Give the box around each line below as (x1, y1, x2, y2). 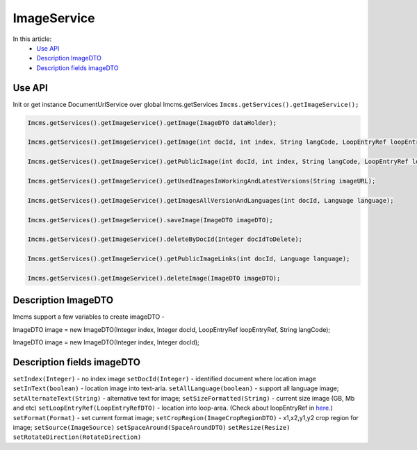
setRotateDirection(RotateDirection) (13, 433, 142, 441)
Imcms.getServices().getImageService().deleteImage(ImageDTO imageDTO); (27, 274, 281, 282)
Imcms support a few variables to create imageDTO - (13, 312, 165, 321)
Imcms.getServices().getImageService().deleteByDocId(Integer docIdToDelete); (27, 235, 302, 243)
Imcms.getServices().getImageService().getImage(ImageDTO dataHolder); (27, 119, 277, 126)
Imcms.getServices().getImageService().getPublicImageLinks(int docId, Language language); (27, 255, 350, 263)
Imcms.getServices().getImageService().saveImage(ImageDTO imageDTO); (27, 216, 274, 224)
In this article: (13, 35, 52, 43)
